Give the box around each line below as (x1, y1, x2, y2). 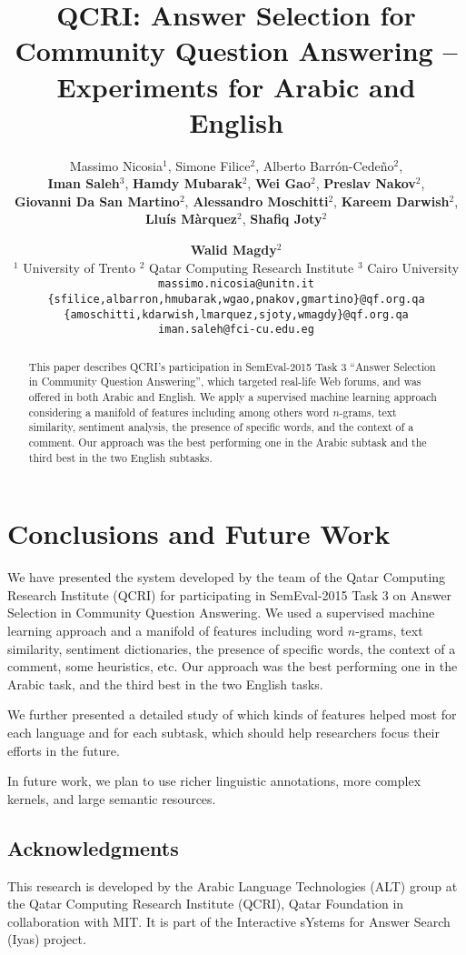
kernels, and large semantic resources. (7, 789, 216, 808)
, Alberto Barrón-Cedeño (255, 156, 394, 175)
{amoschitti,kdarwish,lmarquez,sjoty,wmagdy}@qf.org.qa (64, 307, 409, 321)
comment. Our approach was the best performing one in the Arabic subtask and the (28, 434, 427, 449)
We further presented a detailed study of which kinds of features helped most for (7, 705, 457, 724)
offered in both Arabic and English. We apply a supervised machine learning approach (28, 388, 437, 404)
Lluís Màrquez (144, 209, 237, 228)
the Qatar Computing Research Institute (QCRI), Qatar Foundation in (7, 894, 404, 913)
